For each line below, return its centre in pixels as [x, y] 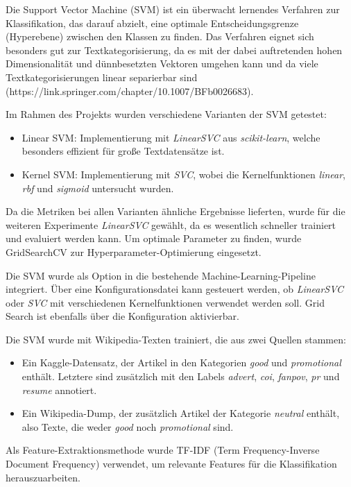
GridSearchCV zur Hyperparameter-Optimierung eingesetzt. [134, 251]
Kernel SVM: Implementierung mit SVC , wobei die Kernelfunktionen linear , [183, 174]
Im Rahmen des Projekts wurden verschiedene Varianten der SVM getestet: [166, 114]
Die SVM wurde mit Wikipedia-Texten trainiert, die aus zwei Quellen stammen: [176, 339]
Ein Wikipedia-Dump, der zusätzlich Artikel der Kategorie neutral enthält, [181, 413]
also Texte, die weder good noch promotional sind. [128, 426]
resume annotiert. [59, 390]
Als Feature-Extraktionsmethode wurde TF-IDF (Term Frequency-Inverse [163, 450]
